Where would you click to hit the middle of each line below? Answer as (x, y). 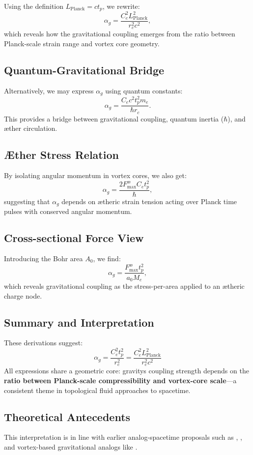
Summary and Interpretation (79, 322)
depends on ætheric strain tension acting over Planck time (149, 201)
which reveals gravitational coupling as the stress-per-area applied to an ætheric (124, 286)
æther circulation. (31, 128)
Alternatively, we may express (49, 90)
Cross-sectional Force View (74, 238)
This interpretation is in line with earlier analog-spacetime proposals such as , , (123, 437)
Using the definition (34, 6)
